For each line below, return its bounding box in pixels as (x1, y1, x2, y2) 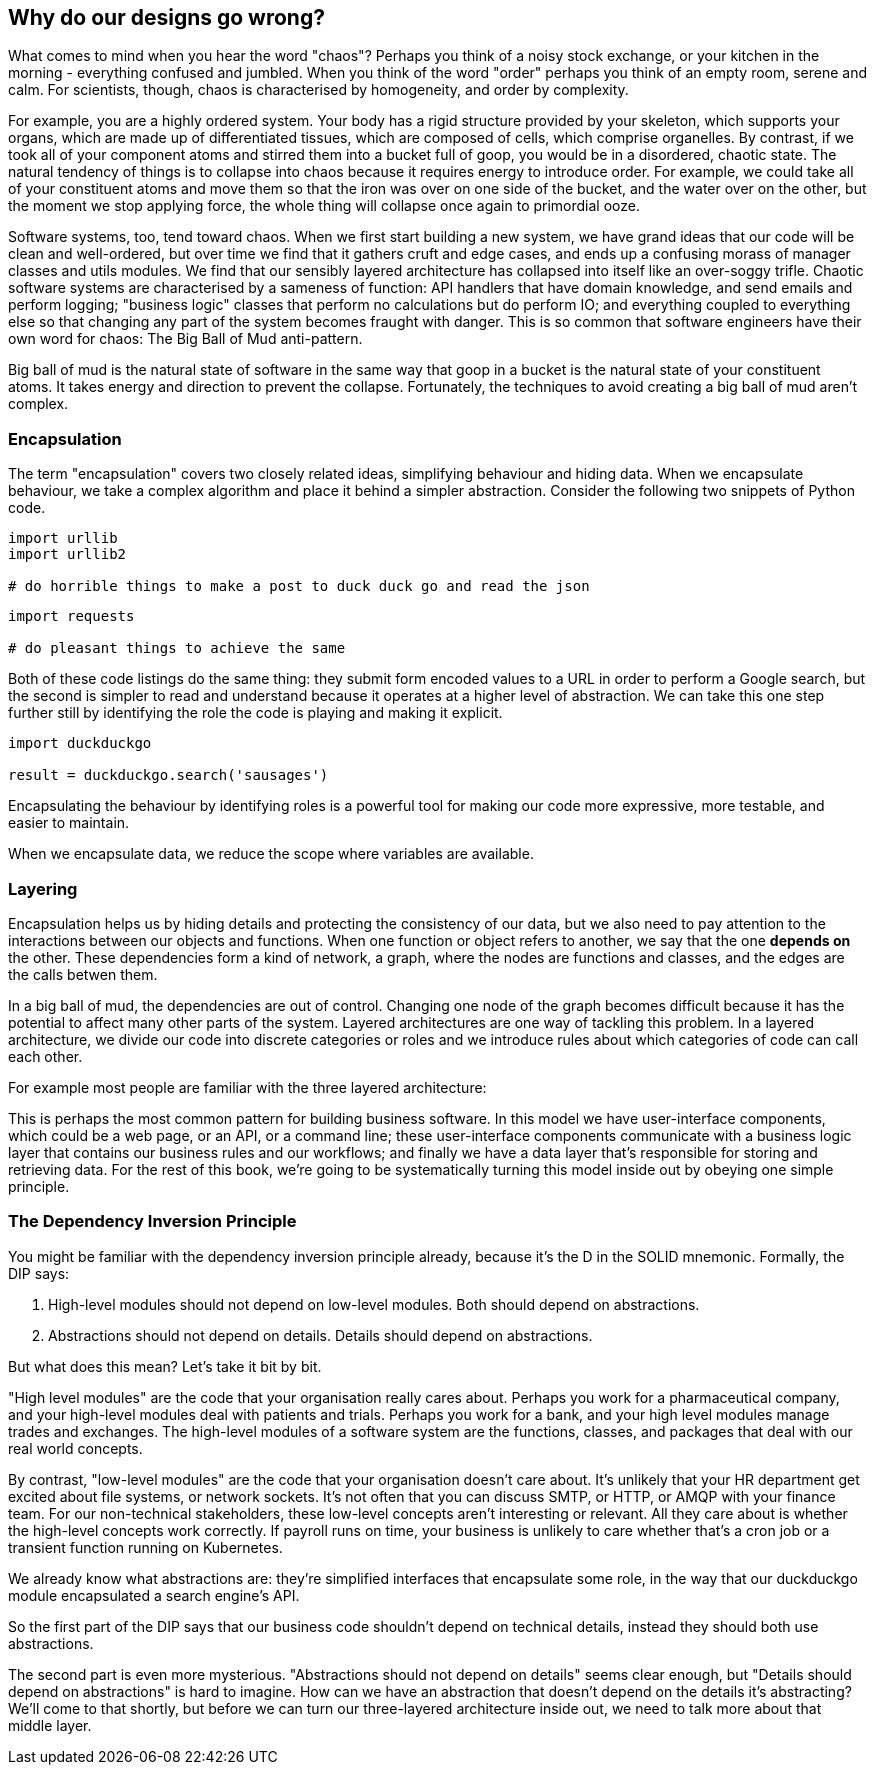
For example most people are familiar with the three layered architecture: (8, 1078, 487, 1096)
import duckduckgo (8, 735, 152, 752)
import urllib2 (8, 546, 127, 563)
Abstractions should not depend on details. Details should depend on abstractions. (48, 1326, 593, 1344)
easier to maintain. (8, 814, 130, 832)
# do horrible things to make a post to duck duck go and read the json (8, 578, 590, 595)
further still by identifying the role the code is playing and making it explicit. (8, 704, 503, 722)
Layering (8, 878, 78, 899)
